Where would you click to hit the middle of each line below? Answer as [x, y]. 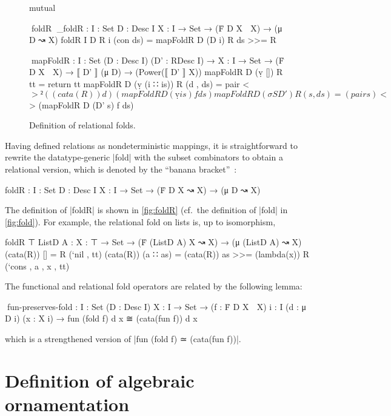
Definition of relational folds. [82, 125]
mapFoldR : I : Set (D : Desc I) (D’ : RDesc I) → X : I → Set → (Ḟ [157, 60]
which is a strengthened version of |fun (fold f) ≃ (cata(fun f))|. [123, 338]
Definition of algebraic [100, 380]
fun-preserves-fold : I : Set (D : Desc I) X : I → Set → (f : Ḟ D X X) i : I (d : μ [156, 306]
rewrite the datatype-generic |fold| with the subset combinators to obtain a [144, 157]
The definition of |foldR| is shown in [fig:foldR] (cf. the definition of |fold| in [146, 210]
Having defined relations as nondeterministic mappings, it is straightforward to [151, 145]
